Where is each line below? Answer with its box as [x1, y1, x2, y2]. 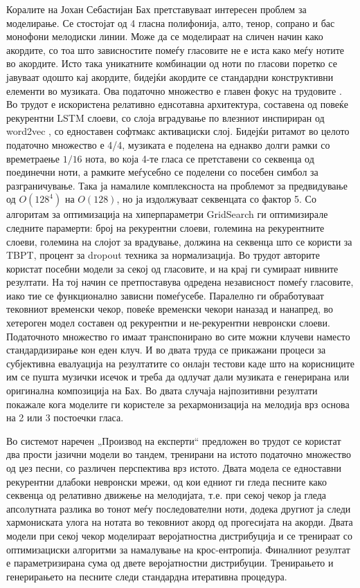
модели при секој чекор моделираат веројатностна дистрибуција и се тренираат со [6, 528, 352, 542]
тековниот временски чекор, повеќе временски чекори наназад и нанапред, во [6, 302, 334, 316]
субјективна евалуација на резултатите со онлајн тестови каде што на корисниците [6, 356, 354, 370]
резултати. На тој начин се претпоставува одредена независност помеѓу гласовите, [6, 275, 354, 289]
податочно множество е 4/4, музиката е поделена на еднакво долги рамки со [6, 137, 330, 151]
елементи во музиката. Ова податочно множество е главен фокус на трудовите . [6, 83, 342, 98]
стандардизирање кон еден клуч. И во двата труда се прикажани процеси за [6, 342, 326, 357]
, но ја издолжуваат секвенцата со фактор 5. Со [116, 192, 316, 206]
